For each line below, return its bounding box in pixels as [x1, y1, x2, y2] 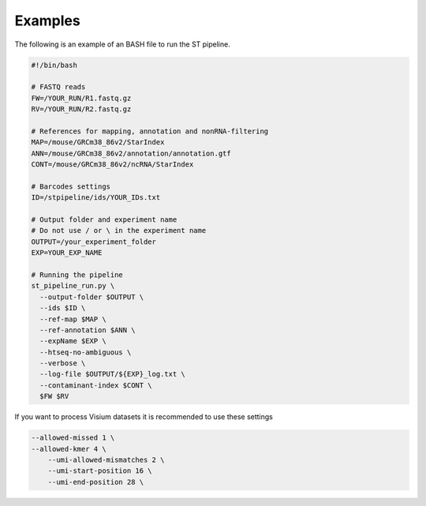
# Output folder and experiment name [31, 216, 177, 224]
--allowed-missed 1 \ [31, 433, 115, 442]
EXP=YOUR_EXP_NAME [31, 249, 103, 257]
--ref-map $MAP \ [39, 314, 106, 324]
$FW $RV [39, 392, 69, 401]
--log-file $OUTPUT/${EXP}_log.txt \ [39, 369, 185, 379]
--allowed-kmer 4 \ [31, 444, 106, 453]
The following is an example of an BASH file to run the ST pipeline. [14, 39, 230, 49]
